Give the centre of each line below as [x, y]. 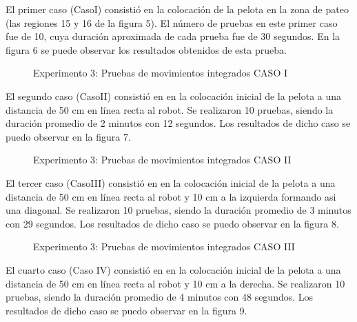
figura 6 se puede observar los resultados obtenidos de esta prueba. [146, 49]
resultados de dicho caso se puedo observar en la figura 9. [126, 310]
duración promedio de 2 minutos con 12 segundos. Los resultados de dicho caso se [178, 123]
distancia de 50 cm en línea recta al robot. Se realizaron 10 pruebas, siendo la [170, 109]
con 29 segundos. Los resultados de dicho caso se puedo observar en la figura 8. [172, 223]
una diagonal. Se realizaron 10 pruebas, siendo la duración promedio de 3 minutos [178, 210]
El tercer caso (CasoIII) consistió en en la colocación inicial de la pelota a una [171, 182]
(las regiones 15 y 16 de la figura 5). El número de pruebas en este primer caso [172, 22]
